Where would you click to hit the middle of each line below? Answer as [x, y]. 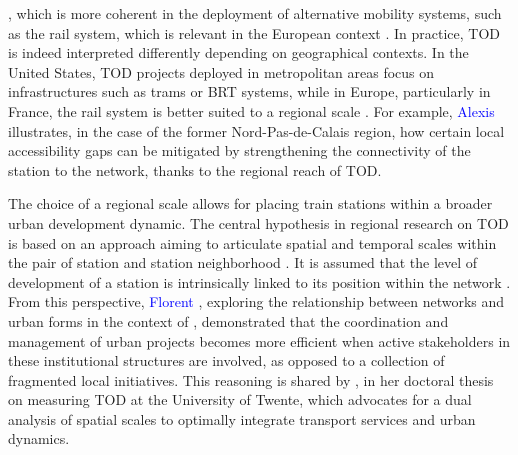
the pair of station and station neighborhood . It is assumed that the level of [243, 262]
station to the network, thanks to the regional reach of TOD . [195, 169]
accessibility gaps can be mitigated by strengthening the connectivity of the [239, 150]
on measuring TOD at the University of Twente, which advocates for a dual [240, 399]
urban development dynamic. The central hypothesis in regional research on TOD [258, 222]
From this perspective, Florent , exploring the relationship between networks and [256, 301]
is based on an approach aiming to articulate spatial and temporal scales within [252, 242]
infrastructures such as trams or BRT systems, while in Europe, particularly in [249, 91]
